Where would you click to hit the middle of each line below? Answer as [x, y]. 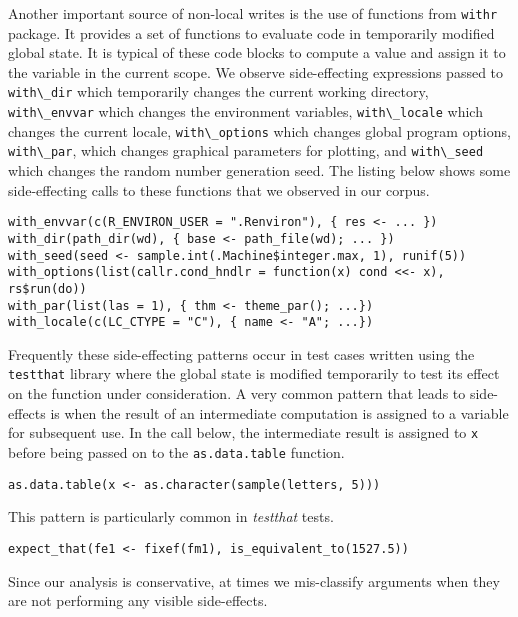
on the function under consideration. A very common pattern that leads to [237, 393]
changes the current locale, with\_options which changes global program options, [259, 130]
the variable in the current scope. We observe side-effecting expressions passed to [256, 71]
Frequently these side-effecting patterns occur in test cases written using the [241, 353]
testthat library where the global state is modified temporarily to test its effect [254, 373]
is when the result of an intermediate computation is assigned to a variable [279, 412]
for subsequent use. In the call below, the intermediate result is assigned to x [243, 432]
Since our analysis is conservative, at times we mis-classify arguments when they [254, 580]
